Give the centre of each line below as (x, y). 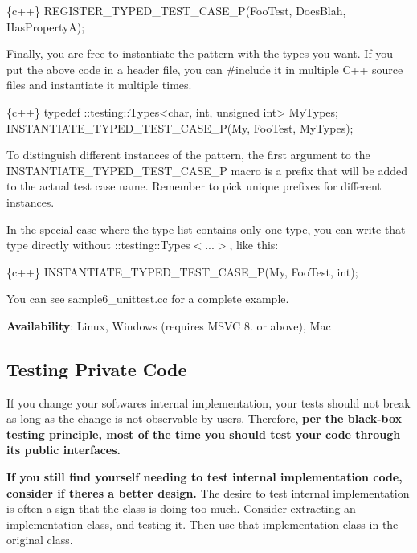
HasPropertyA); (46, 26)
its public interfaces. (64, 450)
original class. (40, 540)
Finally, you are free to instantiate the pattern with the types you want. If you (200, 53)
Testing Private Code (97, 369)
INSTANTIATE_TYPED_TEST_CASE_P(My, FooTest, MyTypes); (180, 127)
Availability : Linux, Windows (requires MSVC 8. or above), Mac (169, 325)
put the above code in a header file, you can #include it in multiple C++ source (205, 69)
